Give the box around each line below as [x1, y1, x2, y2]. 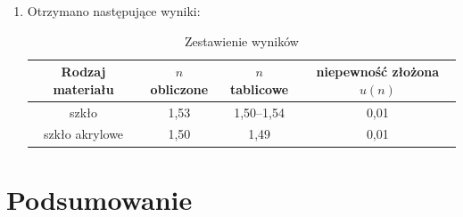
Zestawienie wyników [184, 31, 299, 50]
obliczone [150, 79, 209, 98]
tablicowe [229, 79, 289, 98]
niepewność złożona [316, 62, 440, 81]
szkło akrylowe [43, 125, 124, 143]
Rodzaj [61, 62, 106, 81]
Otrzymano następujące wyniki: [27, 2, 201, 20]
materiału [53, 79, 114, 98]
